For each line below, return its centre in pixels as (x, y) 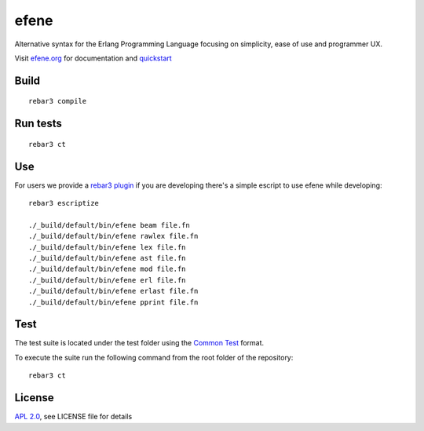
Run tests (38, 124)
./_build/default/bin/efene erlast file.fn (113, 291)
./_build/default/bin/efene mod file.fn (107, 269)
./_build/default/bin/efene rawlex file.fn (113, 236)
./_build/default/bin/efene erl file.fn (107, 280)
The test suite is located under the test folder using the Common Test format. (139, 343)
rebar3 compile (58, 101)
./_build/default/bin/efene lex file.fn (107, 247)
